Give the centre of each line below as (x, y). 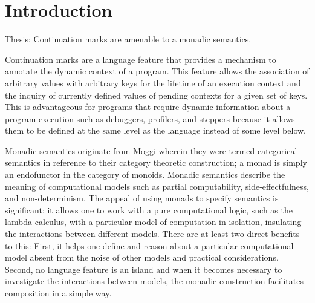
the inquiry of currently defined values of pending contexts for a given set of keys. (156, 95)
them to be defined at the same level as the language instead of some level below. (156, 130)
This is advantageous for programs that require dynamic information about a (148, 107)
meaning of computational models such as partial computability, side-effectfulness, (157, 186)
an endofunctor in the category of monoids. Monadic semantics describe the (145, 174)
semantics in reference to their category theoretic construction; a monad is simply (156, 162)
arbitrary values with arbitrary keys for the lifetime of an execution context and (153, 83)
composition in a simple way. (58, 293)
